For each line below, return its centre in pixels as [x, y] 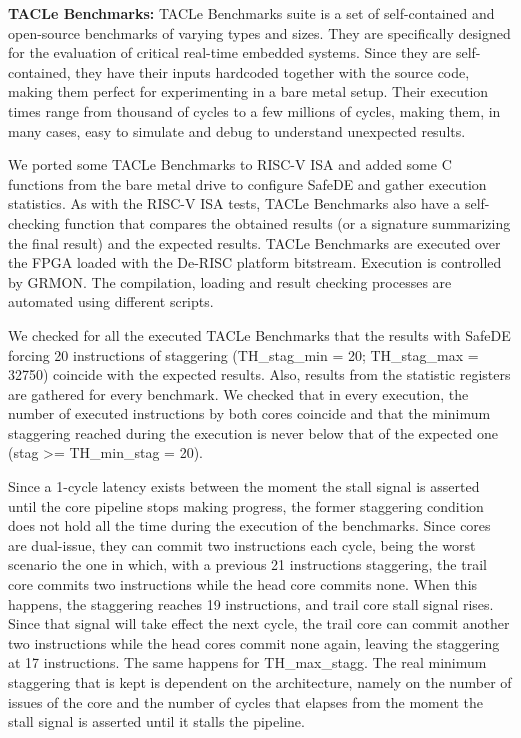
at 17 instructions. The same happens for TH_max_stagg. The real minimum [247, 662]
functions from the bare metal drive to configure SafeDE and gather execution [247, 183]
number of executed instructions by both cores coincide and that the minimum [249, 413]
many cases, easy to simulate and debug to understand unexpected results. [237, 130]
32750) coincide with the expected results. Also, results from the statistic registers [259, 374]
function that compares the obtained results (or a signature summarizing [287, 222]
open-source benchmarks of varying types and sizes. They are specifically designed [259, 32]
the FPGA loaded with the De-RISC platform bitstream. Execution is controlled [255, 262]
